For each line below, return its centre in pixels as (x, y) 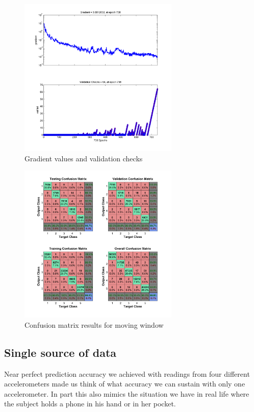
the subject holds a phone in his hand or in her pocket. (90, 404)
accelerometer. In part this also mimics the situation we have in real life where (127, 393)
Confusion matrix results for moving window (94, 324)
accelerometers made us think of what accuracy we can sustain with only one (125, 384)
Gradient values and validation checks (84, 158)
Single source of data (60, 352)
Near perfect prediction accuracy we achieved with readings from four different (127, 373)
